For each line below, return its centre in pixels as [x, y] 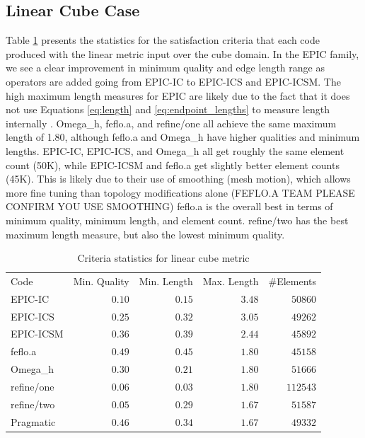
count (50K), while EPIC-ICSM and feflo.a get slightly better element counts [173, 165]
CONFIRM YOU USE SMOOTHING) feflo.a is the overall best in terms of [169, 206]
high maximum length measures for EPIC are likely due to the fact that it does [178, 95]
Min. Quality [101, 281]
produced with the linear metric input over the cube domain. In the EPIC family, [182, 53]
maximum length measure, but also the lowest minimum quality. [145, 234]
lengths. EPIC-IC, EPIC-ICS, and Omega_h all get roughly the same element [175, 150]
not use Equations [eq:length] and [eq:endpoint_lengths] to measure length [168, 109]
